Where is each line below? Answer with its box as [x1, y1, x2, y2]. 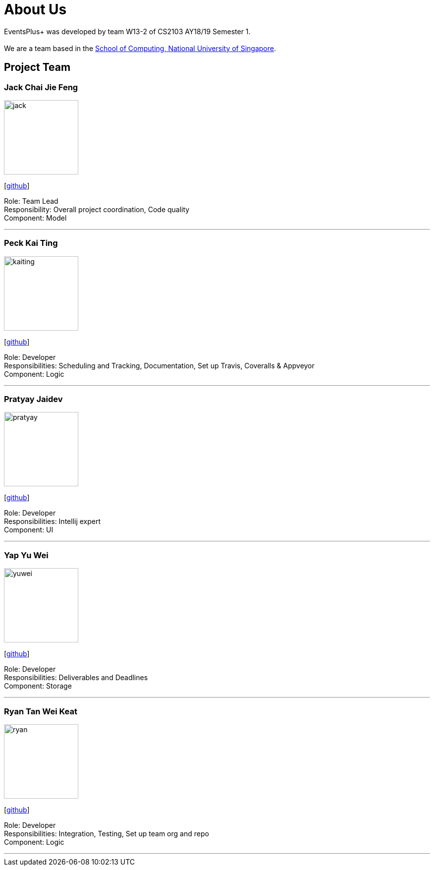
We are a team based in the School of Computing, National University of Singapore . [4, 44, 276, 53]
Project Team [4, 61, 71, 74]
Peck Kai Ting [4, 238, 58, 248]
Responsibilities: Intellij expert [4, 517, 101, 526]
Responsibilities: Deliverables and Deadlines [4, 673, 148, 682]
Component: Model [4, 213, 67, 222]
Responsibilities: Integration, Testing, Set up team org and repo [4, 829, 209, 838]
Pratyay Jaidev [4, 394, 63, 405]
